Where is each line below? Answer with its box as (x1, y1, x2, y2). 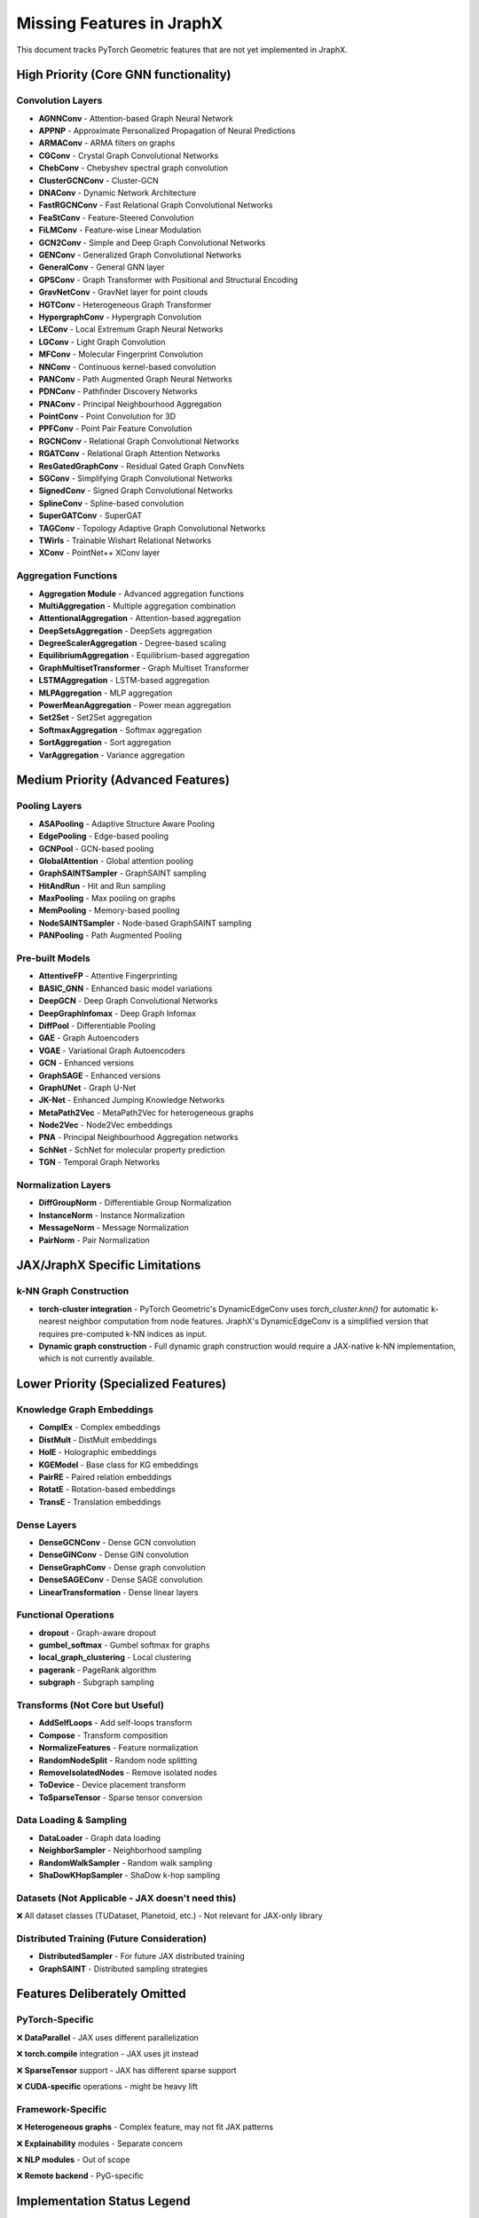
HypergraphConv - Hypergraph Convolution (38, 311, 202, 322)
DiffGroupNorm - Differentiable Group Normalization (38, 1198, 232, 1208)
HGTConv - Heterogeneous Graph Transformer (38, 299, 212, 310)
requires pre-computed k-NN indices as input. (38, 1328, 208, 1339)
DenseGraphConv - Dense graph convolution (38, 1561, 206, 1572)
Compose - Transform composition (38, 1730, 169, 1741)
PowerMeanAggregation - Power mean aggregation (38, 700, 232, 711)
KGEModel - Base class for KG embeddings (38, 1459, 199, 1470)
